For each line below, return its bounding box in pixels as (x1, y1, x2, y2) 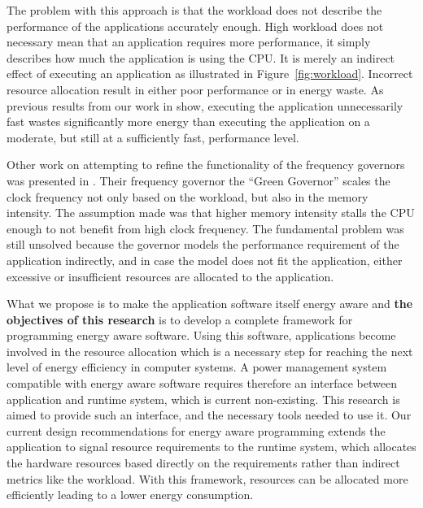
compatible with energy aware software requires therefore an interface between (7, 375, 397, 392)
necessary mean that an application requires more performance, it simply (7, 33, 371, 50)
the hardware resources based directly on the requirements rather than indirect (7, 454, 400, 471)
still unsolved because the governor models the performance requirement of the (7, 236, 399, 253)
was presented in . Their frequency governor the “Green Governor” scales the (7, 172, 390, 189)
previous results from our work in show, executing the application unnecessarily (7, 97, 403, 114)
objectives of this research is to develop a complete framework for (7, 310, 353, 328)
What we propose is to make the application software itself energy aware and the (7, 295, 413, 312)
